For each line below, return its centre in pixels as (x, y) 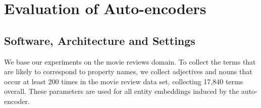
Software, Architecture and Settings (100, 40)
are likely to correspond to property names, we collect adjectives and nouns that (128, 71)
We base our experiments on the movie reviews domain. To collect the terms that (130, 61)
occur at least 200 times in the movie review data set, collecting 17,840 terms (124, 81)
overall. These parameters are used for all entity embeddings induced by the (122, 91)
